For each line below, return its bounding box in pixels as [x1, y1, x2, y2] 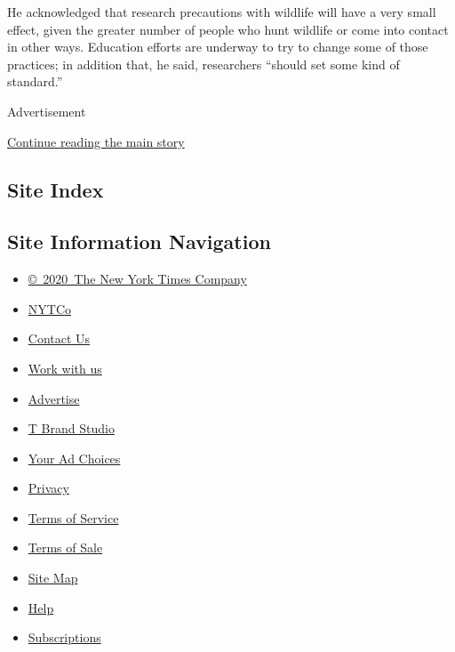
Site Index [7, 175, 104, 203]
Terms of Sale [28, 538, 103, 557]
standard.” [7, 72, 63, 91]
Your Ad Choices [28, 448, 121, 467]
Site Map [28, 568, 78, 587]
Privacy [28, 479, 69, 497]
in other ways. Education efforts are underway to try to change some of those [7, 37, 428, 56]
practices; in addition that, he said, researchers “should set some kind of [7, 54, 400, 73]
